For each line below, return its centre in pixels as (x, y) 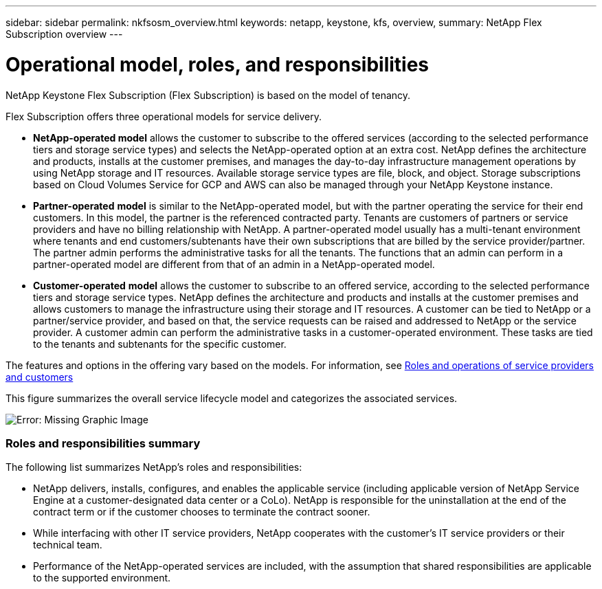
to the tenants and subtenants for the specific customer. (160, 344)
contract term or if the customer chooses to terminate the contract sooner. (202, 512)
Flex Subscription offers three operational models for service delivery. (164, 116)
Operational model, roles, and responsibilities (218, 64)
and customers (40, 377)
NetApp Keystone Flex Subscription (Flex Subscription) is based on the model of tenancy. (208, 95)
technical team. (68, 545)
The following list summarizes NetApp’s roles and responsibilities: (154, 467)
